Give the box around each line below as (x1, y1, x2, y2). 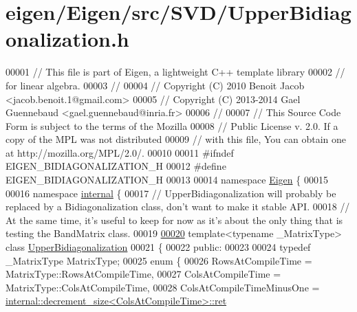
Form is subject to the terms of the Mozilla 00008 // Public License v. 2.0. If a (6, 118, 338, 133)
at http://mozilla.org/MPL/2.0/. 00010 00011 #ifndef (6, 145, 234, 159)
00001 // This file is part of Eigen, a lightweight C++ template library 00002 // (6, 65, 345, 79)
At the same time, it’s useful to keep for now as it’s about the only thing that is (6, 212, 343, 227)
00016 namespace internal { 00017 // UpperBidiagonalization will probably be (6, 186, 336, 200)
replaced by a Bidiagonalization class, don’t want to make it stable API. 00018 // (6, 199, 350, 214)
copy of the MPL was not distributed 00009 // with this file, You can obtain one (6, 132, 346, 146)
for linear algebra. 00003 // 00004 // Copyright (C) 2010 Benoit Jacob (6, 78, 305, 92)
